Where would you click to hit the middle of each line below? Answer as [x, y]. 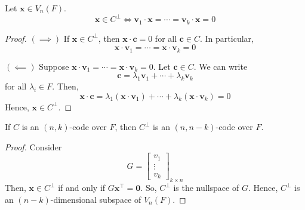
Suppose [54, 66]
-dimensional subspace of [96, 199]
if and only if [82, 188]
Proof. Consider [33, 146]
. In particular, [227, 38]
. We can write [221, 66]
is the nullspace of [206, 188]
